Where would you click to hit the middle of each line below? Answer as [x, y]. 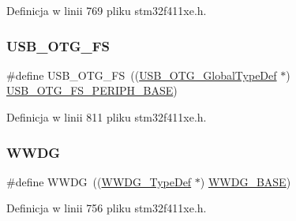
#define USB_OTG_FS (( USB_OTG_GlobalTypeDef [142, 75]
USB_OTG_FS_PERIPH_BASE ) [92, 90]
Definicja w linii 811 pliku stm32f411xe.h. [107, 117]
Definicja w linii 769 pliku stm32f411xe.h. [107, 10]
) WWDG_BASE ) [245, 181]
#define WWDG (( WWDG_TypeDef [99, 181]
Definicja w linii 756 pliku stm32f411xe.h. [107, 208]
